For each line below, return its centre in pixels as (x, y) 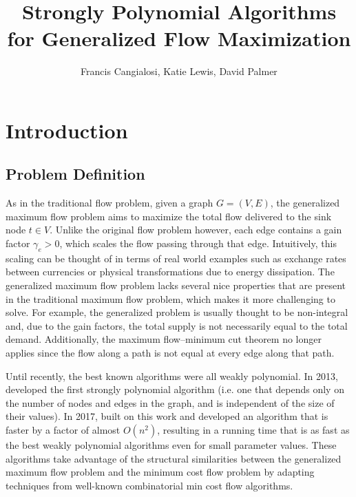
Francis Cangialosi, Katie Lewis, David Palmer (179, 71)
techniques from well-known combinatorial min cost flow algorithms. (149, 485)
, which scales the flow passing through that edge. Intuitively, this (198, 243)
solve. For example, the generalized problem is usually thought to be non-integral (177, 312)
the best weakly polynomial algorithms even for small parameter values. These (171, 445)
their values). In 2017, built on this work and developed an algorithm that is (167, 416)
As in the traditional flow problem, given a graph (109, 203)
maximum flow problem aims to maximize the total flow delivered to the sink (169, 216)
